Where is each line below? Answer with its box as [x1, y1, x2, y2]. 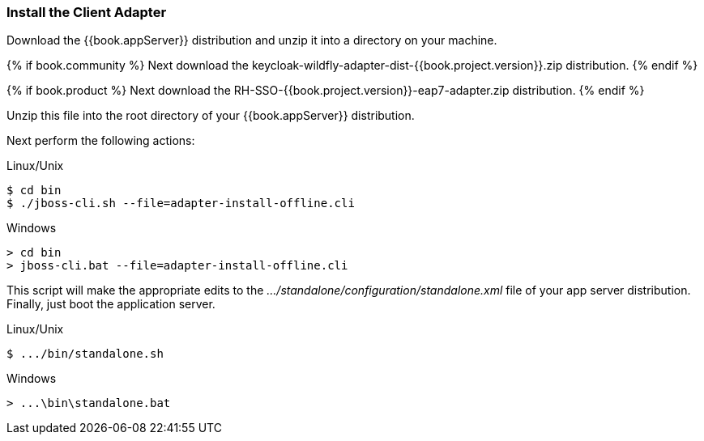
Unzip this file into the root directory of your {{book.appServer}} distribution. [6, 108, 415, 123]
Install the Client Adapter [6, 4, 167, 20]
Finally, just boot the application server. [6, 297, 215, 312]
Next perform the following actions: [6, 134, 195, 148]
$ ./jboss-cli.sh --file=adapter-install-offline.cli [6, 197, 355, 210]
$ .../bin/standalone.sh [6, 347, 164, 361]
